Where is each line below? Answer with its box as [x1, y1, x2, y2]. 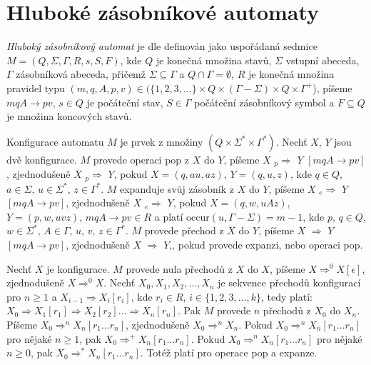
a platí [154, 209, 183, 224]
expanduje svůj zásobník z [120, 181, 235, 196]
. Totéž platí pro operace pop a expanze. [140, 345, 317, 360]
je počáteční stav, [86, 94, 163, 109]
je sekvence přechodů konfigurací [218, 275, 361, 290]
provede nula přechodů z [126, 261, 233, 276]
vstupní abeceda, [285, 52, 360, 67]
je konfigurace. [46, 261, 110, 276]
